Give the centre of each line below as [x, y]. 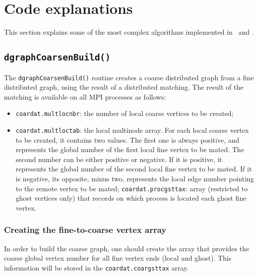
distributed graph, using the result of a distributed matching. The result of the [124, 87]
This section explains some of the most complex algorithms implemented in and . [129, 32]
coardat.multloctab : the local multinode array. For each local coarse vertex [132, 130]
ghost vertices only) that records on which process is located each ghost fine [131, 198]
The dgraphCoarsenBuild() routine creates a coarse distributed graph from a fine [129, 77]
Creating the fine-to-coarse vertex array [85, 230]
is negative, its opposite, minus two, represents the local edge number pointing [135, 179]
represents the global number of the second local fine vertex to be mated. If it [134, 169]
